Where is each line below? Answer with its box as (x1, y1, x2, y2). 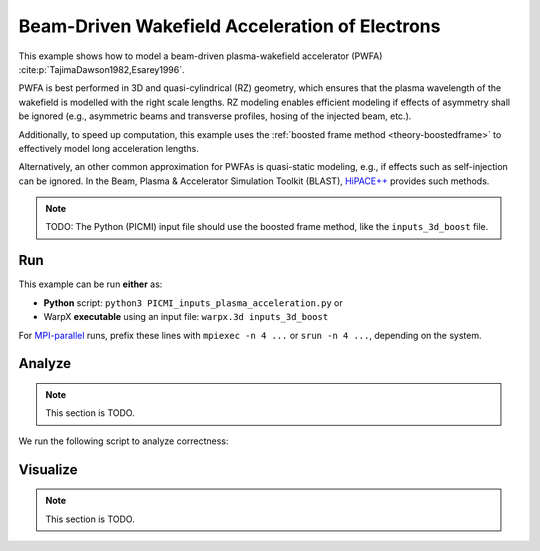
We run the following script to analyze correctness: (18, 435, 229, 447)
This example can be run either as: (18, 278, 163, 290)
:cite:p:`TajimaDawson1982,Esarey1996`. (18, 63, 185, 75)
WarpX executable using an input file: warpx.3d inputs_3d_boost (43, 311, 329, 323)
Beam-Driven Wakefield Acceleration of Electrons (18, 15, 441, 37)
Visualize (18, 461, 78, 478)
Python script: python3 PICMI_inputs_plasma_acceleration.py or (43, 296, 344, 309)
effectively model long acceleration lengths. (18, 142, 199, 154)
